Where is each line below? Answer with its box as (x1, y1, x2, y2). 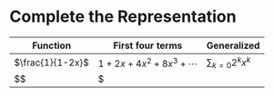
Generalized (206, 39, 260, 52)
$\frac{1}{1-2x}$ (14, 56, 89, 69)
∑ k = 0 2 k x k (206, 54, 251, 71)
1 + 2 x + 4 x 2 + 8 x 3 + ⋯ (97, 55, 198, 70)
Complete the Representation (9, 6, 237, 27)
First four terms (113, 39, 183, 52)
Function (31, 39, 71, 52)
